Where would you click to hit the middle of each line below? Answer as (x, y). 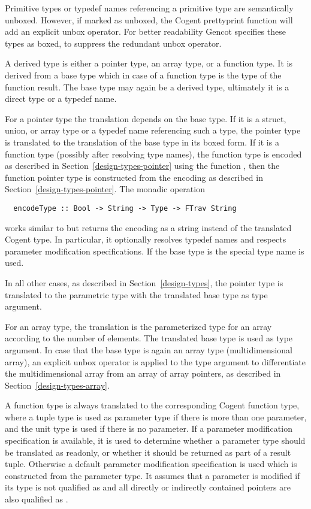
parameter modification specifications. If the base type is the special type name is (155, 251)
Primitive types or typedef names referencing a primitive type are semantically (149, 8)
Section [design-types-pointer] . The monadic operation (105, 189)
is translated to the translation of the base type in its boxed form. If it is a (142, 142)
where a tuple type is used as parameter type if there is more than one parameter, (156, 416)
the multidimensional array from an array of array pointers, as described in (143, 373)
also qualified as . (37, 499)
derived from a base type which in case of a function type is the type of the (143, 75)
